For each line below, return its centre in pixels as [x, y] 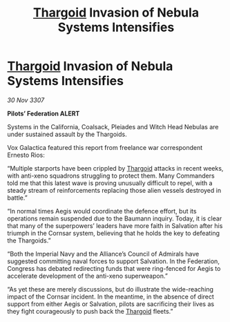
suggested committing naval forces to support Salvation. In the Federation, [113, 261]
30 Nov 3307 [26, 100]
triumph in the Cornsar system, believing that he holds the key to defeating [113, 233]
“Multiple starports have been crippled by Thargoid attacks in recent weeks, [115, 168]
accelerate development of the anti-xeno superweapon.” [87, 276]
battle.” [17, 198]
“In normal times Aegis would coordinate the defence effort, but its [102, 211]
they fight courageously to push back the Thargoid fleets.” [90, 311]
